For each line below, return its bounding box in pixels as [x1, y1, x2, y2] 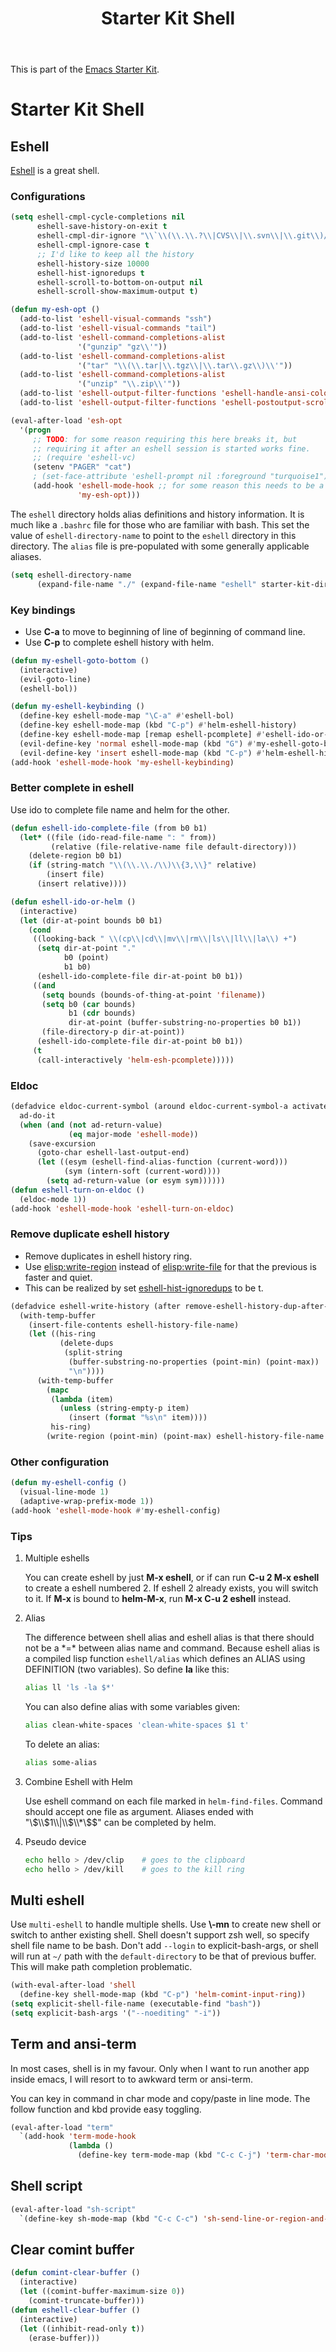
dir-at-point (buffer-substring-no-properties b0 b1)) [68, 1018, 302, 1028]
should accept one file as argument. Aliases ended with [24, 1805, 254, 1817]
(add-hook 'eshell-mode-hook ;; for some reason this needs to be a [32, 481, 325, 491]
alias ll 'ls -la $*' [24, 1683, 115, 1693]
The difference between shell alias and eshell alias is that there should [24, 1632, 315, 1644]
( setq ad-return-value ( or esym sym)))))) [46, 1176, 226, 1186]
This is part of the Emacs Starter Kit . [10, 63, 160, 76]
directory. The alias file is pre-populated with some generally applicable [10, 540, 310, 552]
